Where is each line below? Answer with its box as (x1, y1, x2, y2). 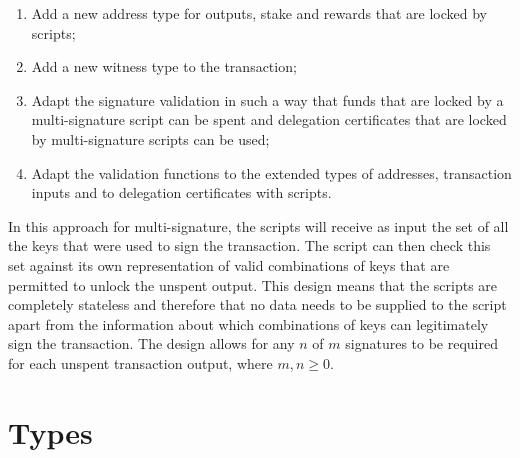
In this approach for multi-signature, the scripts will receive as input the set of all (8, 215, 509, 236)
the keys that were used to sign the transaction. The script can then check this (8, 235, 491, 256)
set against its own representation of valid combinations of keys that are (8, 254, 450, 275)
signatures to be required (345, 333, 498, 354)
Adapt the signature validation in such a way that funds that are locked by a (31, 89, 504, 110)
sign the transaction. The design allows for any (8, 333, 295, 354)
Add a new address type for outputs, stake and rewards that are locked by (31, 3, 487, 23)
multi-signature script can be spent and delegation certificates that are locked (31, 109, 507, 130)
